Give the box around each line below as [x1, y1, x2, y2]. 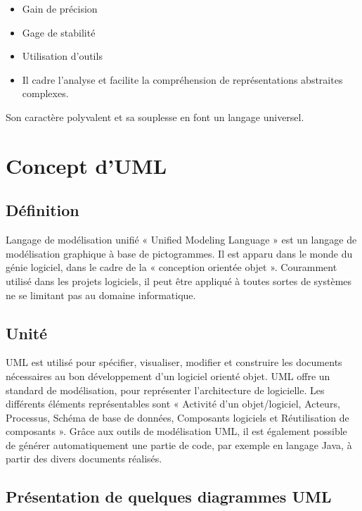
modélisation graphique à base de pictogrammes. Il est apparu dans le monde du [6, 246, 353, 260]
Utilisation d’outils [22, 49, 103, 63]
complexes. [22, 86, 69, 101]
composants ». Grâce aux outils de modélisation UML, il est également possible [6, 424, 347, 439]
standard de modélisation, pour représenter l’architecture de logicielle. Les [6, 382, 325, 397]
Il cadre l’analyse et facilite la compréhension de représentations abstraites [22, 72, 343, 87]
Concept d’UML [6, 151, 167, 179]
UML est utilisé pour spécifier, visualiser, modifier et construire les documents [6, 355, 342, 370]
